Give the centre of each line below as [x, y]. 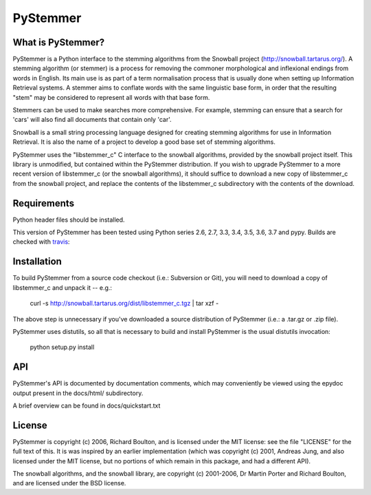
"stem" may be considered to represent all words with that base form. [111, 97]
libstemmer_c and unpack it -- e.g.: [63, 287]
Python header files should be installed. [69, 220]
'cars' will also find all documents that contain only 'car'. [92, 120]
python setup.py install [62, 347]
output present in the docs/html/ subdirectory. [78, 393]
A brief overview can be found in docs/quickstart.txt [87, 406]
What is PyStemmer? [59, 42]
